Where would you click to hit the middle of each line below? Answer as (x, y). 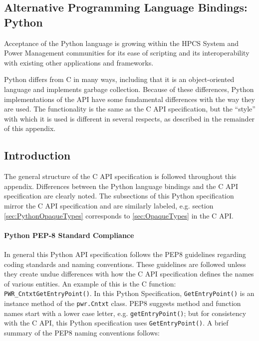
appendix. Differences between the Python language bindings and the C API (121, 186)
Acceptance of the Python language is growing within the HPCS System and (121, 43)
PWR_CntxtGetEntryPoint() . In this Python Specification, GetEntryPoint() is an (129, 293)
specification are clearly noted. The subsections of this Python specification (119, 196)
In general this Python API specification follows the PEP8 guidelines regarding (125, 254)
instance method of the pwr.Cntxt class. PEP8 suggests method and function (123, 303)
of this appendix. (30, 128)
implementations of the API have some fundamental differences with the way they (129, 99)
